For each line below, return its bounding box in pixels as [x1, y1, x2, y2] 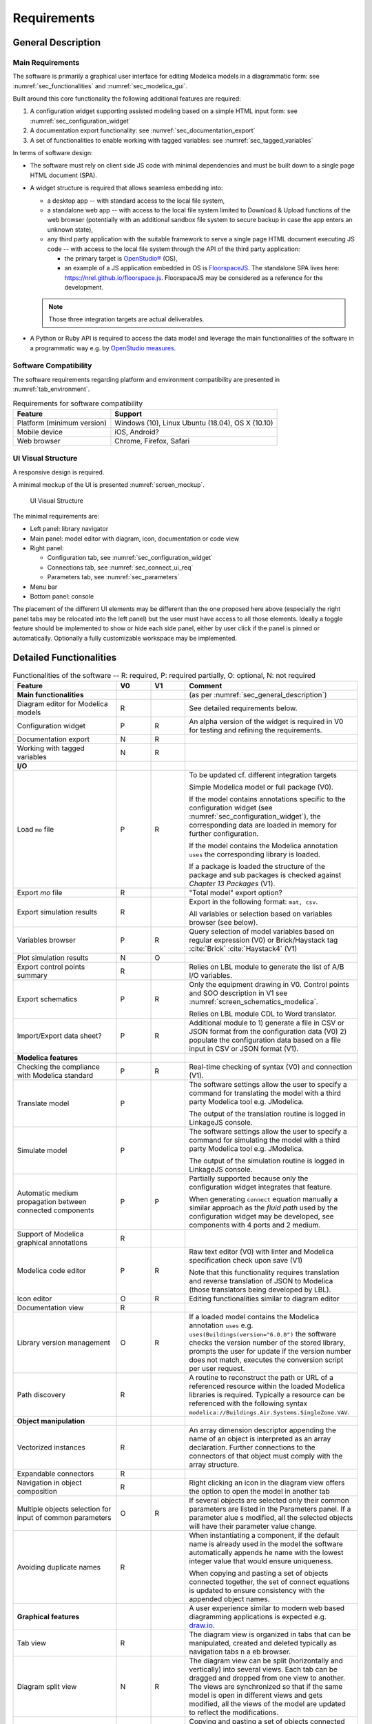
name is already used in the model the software [189, 1538, 344, 1548]
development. [64, 283, 103, 292]
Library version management [17, 1338, 110, 1347]
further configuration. [189, 828, 259, 838]
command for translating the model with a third [189, 1088, 341, 1098]
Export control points [17, 962, 85, 972]
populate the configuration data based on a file [189, 1035, 341, 1045]
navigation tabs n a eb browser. [189, 1647, 291, 1656]
